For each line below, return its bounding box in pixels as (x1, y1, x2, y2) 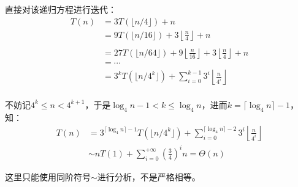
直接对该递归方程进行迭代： (5, 3, 117, 15)
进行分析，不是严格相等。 (97, 170, 201, 183)
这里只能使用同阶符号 (5, 170, 91, 183)
